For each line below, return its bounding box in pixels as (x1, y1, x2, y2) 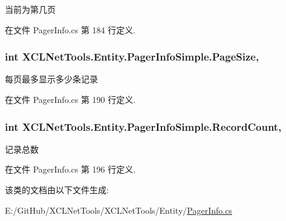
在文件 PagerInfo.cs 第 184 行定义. (5, 23, 136, 36)
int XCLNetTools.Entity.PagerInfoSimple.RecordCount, (5, 119, 282, 134)
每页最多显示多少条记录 (5, 73, 98, 85)
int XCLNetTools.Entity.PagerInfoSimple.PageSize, (5, 49, 259, 64)
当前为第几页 (5, 3, 56, 15)
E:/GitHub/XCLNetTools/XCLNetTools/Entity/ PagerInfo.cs (5, 203, 232, 216)
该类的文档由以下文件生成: (5, 183, 109, 196)
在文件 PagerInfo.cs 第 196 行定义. (5, 163, 136, 176)
